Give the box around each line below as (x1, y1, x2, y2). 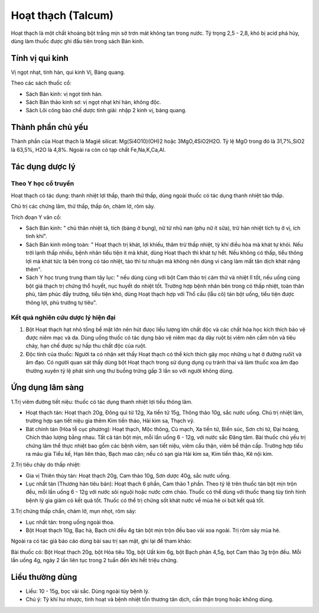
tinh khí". (25, 233, 47, 240)
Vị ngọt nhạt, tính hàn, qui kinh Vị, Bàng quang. (11, 69, 125, 76)
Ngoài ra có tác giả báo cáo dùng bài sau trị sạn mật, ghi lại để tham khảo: (11, 537, 192, 544)
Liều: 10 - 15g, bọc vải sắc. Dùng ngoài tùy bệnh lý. (25, 588, 150, 595)
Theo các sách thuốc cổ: (11, 80, 72, 87)
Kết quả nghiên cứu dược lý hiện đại (11, 314, 116, 322)
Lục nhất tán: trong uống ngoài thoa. (25, 519, 115, 526)
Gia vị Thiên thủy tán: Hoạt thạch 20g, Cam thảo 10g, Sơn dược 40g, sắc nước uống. (25, 472, 231, 479)
